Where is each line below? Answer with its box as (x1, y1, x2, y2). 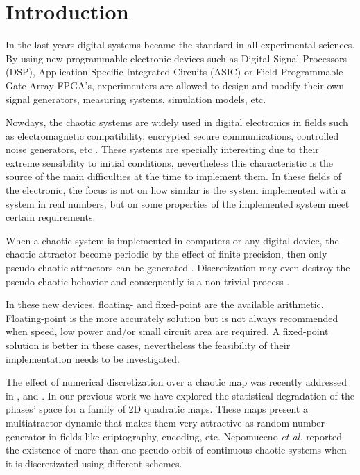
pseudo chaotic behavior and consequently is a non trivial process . (6, 274, 290, 288)
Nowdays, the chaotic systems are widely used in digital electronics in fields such (6, 115, 348, 129)
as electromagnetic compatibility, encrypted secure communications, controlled (6, 128, 339, 143)
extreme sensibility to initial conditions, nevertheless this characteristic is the (6, 155, 334, 170)
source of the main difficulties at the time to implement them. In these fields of (6, 169, 342, 183)
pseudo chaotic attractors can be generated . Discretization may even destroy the (6, 260, 350, 275)
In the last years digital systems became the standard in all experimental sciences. (6, 37, 355, 52)
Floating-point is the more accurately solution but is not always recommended (6, 310, 338, 325)
